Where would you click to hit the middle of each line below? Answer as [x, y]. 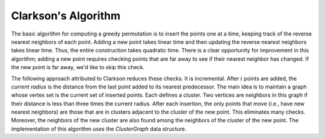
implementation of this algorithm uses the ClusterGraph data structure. [99, 129]
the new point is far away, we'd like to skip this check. [78, 67]
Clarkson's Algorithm [66, 16]
